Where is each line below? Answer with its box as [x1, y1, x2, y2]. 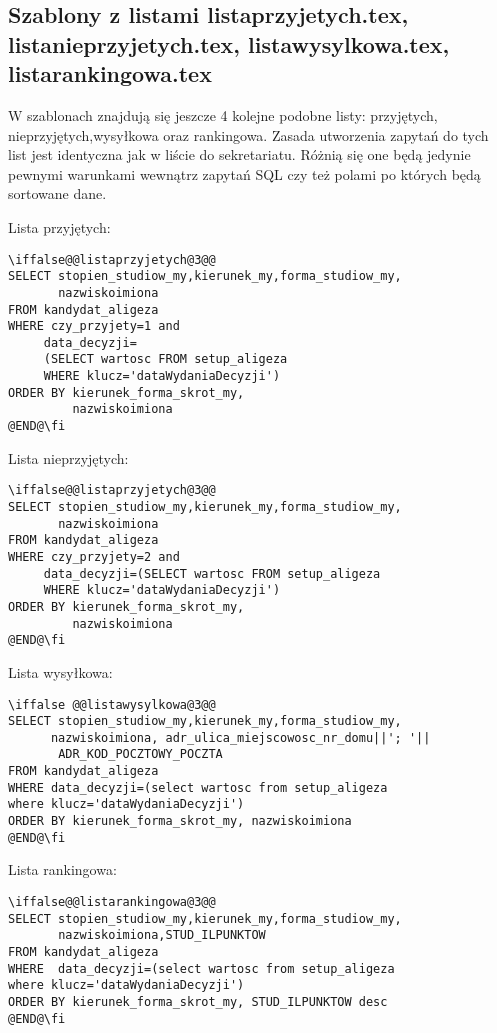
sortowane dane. [8, 183, 107, 204]
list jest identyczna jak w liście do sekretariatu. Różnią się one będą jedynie [8, 144, 471, 165]
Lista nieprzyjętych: [8, 447, 129, 468]
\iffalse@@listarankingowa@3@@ [8, 895, 216, 910]
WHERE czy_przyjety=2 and [8, 549, 180, 564]
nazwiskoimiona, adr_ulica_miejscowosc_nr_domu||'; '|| [50, 730, 431, 745]
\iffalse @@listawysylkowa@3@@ [8, 697, 216, 712]
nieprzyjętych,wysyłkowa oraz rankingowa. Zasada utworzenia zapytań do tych [8, 124, 489, 145]
